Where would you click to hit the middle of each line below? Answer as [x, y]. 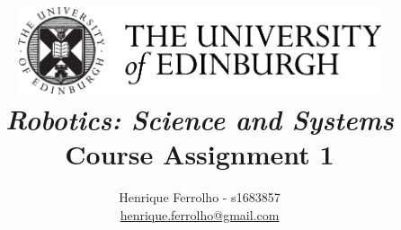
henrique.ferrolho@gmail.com [200, 214]
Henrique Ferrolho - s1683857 [200, 197]
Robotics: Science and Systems [200, 119]
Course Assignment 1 [200, 154]
